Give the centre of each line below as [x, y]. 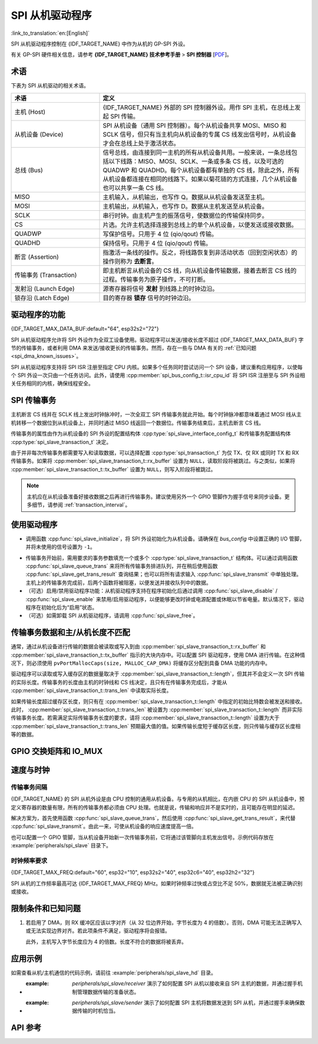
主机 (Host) [30, 112]
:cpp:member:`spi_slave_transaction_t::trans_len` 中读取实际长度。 [91, 690]
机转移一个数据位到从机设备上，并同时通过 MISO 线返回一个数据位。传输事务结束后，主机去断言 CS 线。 [138, 423]
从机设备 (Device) [39, 134]
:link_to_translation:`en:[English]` [50, 33]
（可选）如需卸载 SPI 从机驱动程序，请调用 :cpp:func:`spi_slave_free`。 [112, 616]
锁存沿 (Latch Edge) [42, 298]
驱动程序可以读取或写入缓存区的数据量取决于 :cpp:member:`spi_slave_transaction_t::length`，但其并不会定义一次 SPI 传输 [158, 674]
